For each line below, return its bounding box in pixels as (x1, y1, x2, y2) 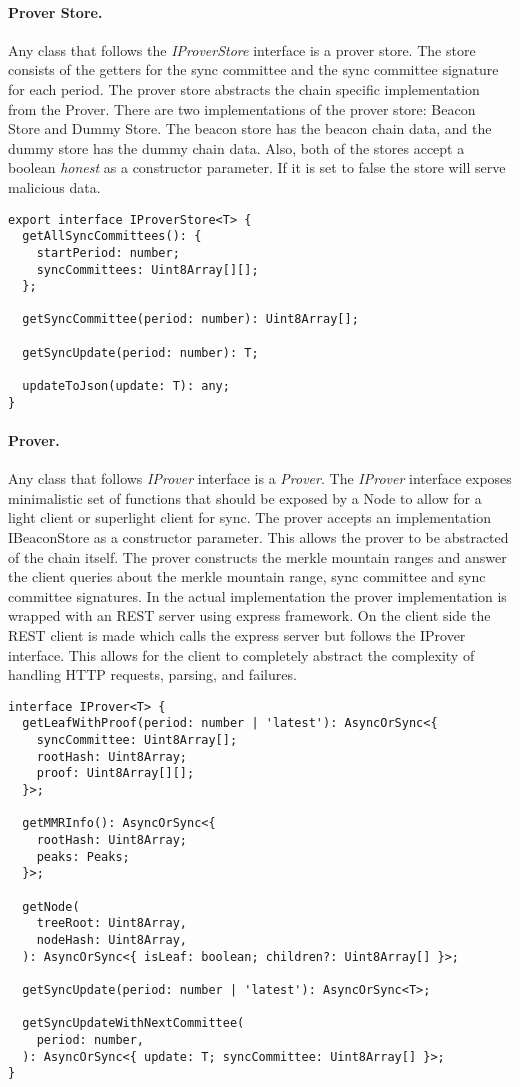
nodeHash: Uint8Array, (36, 932, 187, 947)
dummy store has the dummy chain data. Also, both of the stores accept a (8, 137, 465, 158)
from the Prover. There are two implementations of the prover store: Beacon (8, 98, 476, 119)
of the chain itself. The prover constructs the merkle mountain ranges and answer (8, 546, 507, 567)
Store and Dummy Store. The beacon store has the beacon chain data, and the (8, 118, 492, 139)
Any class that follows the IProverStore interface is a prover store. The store (8, 39, 476, 60)
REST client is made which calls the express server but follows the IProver (8, 624, 466, 645)
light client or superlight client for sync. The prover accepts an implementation (8, 507, 492, 528)
